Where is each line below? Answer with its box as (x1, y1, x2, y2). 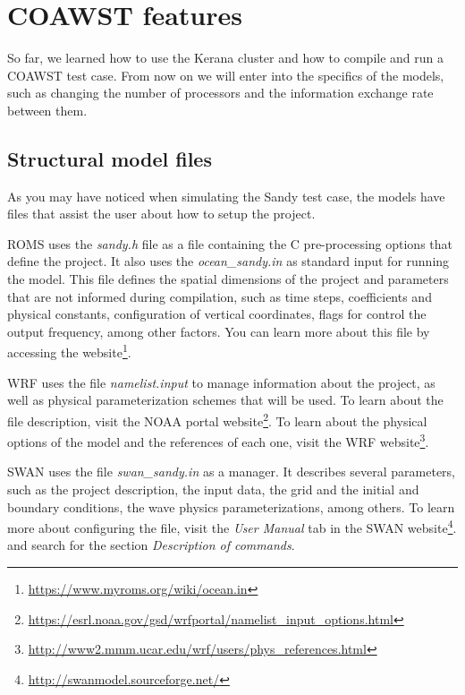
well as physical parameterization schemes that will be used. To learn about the (7, 390, 444, 409)
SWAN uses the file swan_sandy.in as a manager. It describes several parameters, (7, 462, 456, 481)
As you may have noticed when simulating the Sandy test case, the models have (7, 186, 445, 205)
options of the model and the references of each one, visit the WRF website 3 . (7, 430, 429, 450)
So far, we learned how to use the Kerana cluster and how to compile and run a (7, 48, 444, 67)
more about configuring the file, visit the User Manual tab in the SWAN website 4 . (7, 516, 457, 536)
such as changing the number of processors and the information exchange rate (7, 83, 434, 102)
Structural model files (7, 144, 212, 172)
